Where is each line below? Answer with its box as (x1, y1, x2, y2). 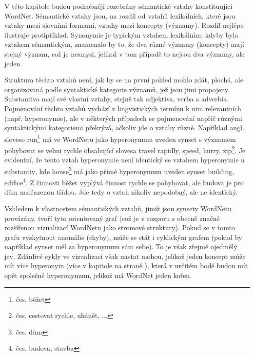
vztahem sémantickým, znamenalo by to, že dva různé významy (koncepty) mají (4, 39, 244, 49)
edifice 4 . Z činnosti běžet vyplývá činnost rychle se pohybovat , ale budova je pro (4, 176, 244, 187)
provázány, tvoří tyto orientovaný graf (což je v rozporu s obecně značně (4, 213, 220, 223)
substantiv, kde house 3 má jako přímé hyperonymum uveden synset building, (4, 164, 234, 176)
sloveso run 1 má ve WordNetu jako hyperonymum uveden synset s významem (4, 132, 236, 144)
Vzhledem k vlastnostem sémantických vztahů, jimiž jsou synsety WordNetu (4, 203, 232, 213)
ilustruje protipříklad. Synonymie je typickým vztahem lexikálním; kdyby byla (4, 29, 238, 40)
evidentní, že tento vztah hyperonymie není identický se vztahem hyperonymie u (4, 155, 245, 165)
